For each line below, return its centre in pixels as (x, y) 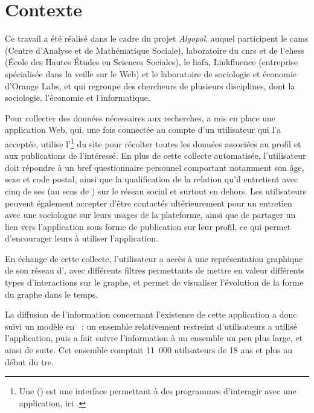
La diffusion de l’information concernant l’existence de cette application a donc (151, 314)
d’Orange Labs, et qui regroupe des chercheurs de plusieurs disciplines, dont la (150, 85)
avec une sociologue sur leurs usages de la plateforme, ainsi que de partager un (150, 215)
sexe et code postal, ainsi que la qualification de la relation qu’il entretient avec (152, 179)
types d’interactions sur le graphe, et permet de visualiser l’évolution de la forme (154, 282)
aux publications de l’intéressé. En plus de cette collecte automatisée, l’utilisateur (155, 155)
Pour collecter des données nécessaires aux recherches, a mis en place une (140, 117)
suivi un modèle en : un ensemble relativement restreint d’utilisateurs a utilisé (151, 326)
